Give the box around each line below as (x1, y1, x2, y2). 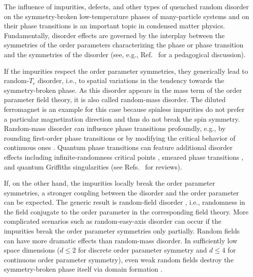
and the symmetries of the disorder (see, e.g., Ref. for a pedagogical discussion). (4, 49, 246, 59)
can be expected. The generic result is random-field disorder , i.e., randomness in (4, 197, 245, 207)
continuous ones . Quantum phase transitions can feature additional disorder (4, 142, 233, 152)
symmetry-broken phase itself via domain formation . (4, 264, 163, 274)
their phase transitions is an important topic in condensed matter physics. (4, 21, 225, 31)
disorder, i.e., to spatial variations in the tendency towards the (38, 75, 224, 85)
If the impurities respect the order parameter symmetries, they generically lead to (4, 65, 248, 76)
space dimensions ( (4, 245, 60, 255)
